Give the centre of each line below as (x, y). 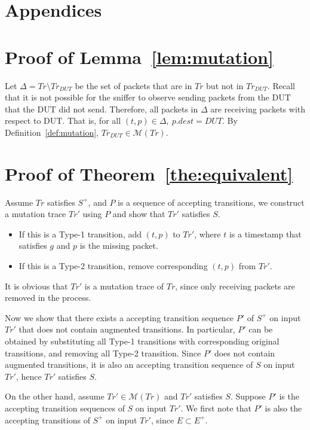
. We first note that (216, 408)
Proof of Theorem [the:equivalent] (149, 173)
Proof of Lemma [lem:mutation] (139, 57)
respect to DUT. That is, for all (63, 121)
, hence (29, 376)
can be (261, 329)
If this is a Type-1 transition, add (80, 234)
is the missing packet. (119, 246)
